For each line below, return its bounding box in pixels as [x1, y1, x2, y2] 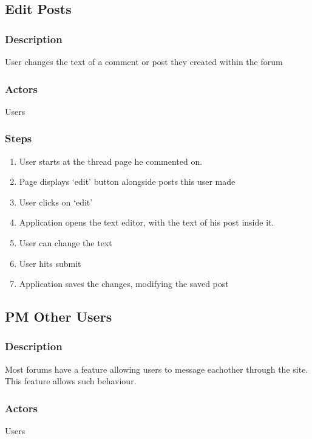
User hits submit [19, 257, 81, 269]
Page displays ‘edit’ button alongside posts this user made [19, 175, 236, 188]
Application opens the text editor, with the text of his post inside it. [19, 216, 274, 229]
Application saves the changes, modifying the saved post [19, 277, 229, 290]
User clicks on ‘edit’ [19, 195, 93, 208]
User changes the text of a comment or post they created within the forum [5, 55, 283, 67]
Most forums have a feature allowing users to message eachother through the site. [5, 362, 308, 375]
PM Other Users [5, 307, 112, 326]
